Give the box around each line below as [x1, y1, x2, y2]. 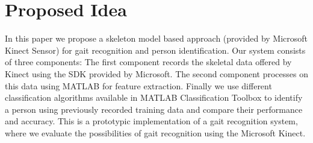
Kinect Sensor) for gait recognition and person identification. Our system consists [5, 43, 306, 56]
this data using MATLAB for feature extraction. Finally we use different [5, 79, 272, 92]
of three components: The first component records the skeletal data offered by [5, 56, 292, 68]
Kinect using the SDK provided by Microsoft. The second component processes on [5, 67, 308, 80]
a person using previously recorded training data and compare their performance [5, 103, 303, 115]
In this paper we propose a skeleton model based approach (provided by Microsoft [5, 32, 308, 45]
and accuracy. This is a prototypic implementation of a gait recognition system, [5, 115, 298, 127]
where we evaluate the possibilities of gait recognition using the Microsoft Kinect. [5, 126, 306, 139]
